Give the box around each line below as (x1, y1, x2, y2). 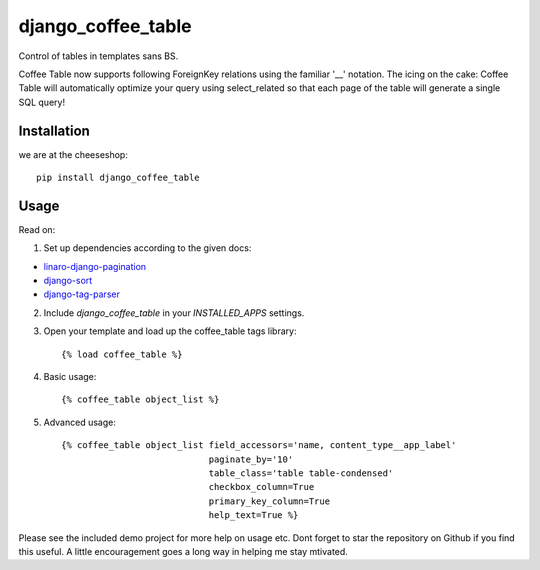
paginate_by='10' (208, 453, 294, 465)
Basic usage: (43, 371, 97, 383)
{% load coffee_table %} (61, 348, 183, 360)
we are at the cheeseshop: (18, 148, 129, 160)
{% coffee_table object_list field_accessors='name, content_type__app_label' (61, 440, 457, 451)
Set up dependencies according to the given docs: (43, 242, 252, 254)
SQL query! (18, 96, 65, 108)
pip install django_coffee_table (36, 172, 200, 184)
